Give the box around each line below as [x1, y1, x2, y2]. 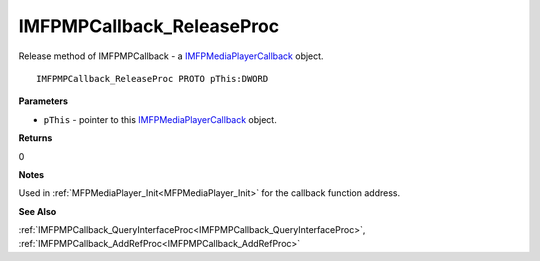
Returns [18, 132, 53, 144]
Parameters [18, 95, 69, 107]
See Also [18, 205, 57, 217]
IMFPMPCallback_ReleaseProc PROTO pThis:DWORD [36, 73, 269, 84]
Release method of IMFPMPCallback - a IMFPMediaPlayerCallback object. [18, 50, 324, 62]
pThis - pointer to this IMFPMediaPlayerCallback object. [43, 113, 277, 125]
